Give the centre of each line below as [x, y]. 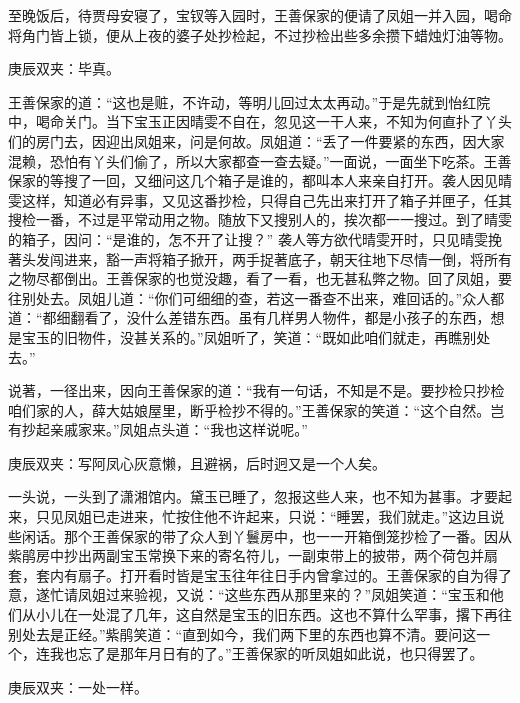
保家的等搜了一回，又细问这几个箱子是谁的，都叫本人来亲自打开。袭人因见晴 [260, 180]
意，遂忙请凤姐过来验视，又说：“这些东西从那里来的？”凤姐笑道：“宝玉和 [249, 594]
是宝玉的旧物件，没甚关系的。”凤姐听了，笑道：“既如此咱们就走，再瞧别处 [249, 336]
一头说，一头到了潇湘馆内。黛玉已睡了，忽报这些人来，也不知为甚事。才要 [253, 496]
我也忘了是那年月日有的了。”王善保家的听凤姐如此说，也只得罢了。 [266, 653]
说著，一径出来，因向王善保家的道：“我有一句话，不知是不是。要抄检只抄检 [256, 390]
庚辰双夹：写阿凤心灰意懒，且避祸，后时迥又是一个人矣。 [197, 462]
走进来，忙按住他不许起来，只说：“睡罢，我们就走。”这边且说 [305, 516]
